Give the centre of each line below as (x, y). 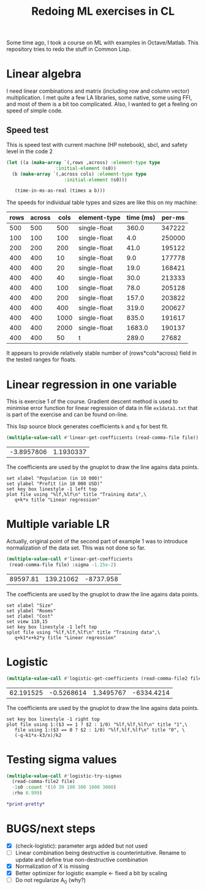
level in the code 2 (30, 151)
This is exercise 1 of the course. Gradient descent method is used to (92, 401)
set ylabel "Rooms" (31, 611)
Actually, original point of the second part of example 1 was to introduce (97, 541)
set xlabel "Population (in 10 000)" (55, 478)
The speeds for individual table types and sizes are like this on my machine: (102, 203)
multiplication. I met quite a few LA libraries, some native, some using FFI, (99, 98)
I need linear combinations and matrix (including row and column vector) (98, 91)
